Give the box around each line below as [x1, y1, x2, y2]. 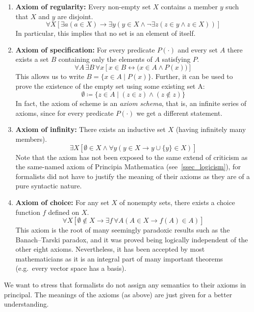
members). [15, 133, 47, 144]
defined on [48, 207, 79, 217]
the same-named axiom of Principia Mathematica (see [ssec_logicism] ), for [15, 161, 241, 172]
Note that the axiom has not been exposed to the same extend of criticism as [15, 152, 248, 162]
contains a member [161, 1, 218, 11]
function [15, 207, 40, 217]
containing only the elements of [58, 54, 152, 64]
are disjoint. [57, 11, 93, 21]
